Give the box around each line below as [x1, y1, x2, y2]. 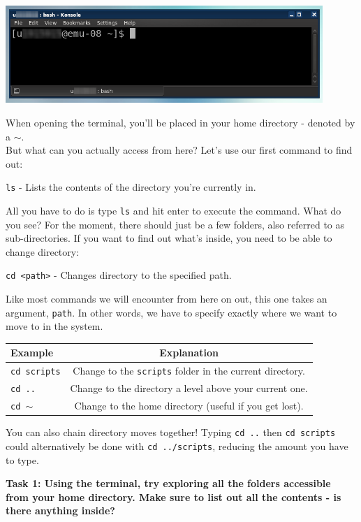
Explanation [159, 345, 219, 360]
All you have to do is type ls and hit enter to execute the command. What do [6, 203, 341, 217]
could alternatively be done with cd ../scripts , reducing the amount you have [6, 438, 348, 453]
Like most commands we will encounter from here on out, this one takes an [6, 291, 327, 306]
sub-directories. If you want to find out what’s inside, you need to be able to [6, 231, 332, 245]
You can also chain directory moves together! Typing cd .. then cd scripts [6, 425, 336, 440]
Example [10, 345, 54, 360]
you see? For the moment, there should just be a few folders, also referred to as [6, 217, 345, 231]
